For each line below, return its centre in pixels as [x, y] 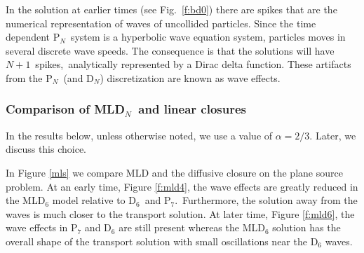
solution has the [306, 227]
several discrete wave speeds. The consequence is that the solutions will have [170, 50]
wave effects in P [42, 227]
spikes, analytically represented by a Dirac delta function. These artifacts [193, 64]
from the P [29, 77]
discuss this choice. [46, 149]
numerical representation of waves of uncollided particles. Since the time [161, 23]
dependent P [33, 37]
